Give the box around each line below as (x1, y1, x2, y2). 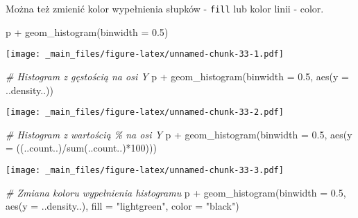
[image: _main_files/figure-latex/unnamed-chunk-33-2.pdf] (6, 107, 284, 118)
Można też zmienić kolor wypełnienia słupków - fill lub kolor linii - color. (6, 1, 324, 15)
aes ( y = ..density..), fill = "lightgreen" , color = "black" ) (6, 199, 239, 213)
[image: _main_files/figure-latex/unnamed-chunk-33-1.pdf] (6, 49, 284, 60)
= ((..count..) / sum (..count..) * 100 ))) (6, 140, 157, 155)
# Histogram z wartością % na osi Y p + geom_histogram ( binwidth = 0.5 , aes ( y (6, 127, 352, 141)
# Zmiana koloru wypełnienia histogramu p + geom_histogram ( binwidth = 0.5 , (6, 185, 346, 199)
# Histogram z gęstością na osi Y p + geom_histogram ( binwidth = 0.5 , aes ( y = (6, 69, 349, 83)
